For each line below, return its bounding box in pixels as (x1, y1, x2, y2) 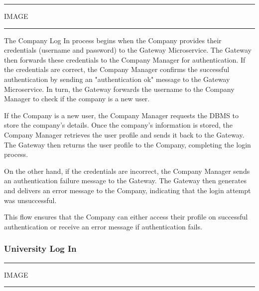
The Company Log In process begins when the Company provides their (4, 35, 222, 45)
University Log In (4, 242, 77, 255)
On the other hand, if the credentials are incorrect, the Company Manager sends (4, 165, 250, 176)
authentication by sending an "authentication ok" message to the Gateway (4, 73, 230, 84)
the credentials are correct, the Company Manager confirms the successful (4, 64, 230, 74)
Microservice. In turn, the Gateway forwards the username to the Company (4, 83, 235, 94)
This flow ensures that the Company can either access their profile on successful (4, 212, 248, 222)
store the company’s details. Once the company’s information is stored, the (4, 120, 233, 130)
